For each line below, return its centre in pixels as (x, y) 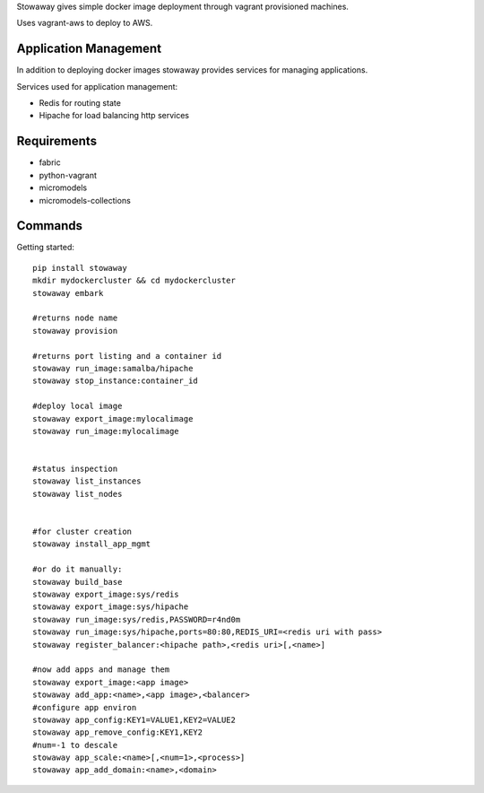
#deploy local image (78, 406)
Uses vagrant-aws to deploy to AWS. (85, 23)
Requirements (57, 141)
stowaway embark (68, 293)
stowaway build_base (78, 582)
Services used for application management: (97, 86)
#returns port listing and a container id (127, 356)
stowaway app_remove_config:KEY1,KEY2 (118, 732)
